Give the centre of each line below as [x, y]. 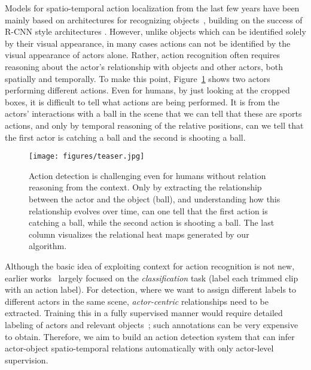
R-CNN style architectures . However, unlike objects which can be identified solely [155, 31]
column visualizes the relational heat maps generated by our [139, 234]
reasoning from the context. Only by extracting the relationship [145, 187]
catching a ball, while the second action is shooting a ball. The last [152, 222]
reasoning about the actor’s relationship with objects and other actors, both [144, 66]
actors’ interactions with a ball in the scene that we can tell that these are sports [153, 113]
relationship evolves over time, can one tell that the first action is [148, 210]
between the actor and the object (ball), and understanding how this [155, 198]
